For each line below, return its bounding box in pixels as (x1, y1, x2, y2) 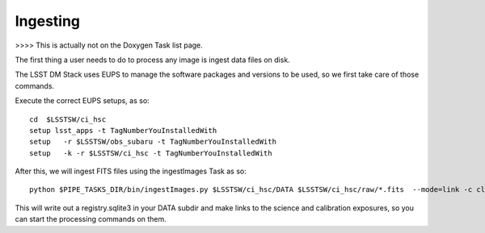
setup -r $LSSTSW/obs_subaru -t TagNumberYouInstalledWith (29, 137, 276, 147)
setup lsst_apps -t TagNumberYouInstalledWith (29, 126, 217, 135)
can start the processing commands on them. (15, 214, 167, 224)
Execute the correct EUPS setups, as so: (15, 96, 150, 106)
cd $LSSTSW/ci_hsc (29, 114, 107, 124)
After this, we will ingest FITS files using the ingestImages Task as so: (15, 166, 247, 177)
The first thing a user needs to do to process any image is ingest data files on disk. (15, 55, 290, 64)
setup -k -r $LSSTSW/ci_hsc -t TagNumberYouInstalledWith (29, 148, 272, 157)
